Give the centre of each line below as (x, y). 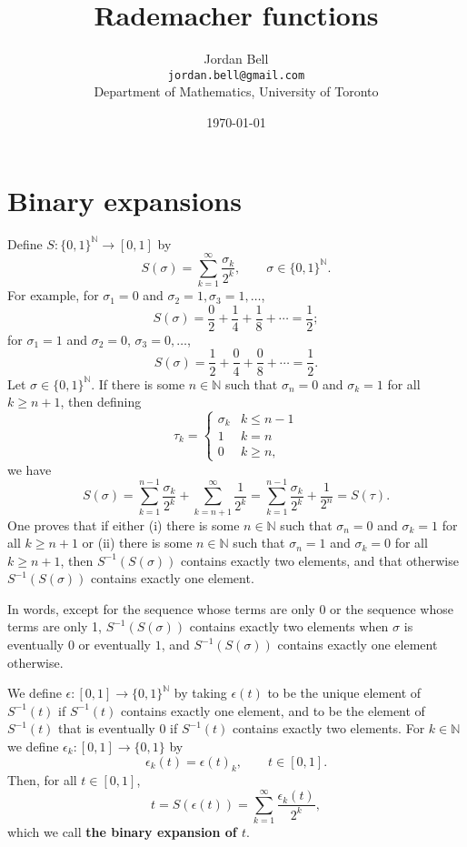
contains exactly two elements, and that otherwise (320, 560)
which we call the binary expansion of (122, 832)
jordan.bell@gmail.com (236, 75)
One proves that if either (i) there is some (124, 524)
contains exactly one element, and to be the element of (273, 710)
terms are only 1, (55, 626)
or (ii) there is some (137, 543)
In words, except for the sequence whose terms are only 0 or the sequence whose (230, 608)
